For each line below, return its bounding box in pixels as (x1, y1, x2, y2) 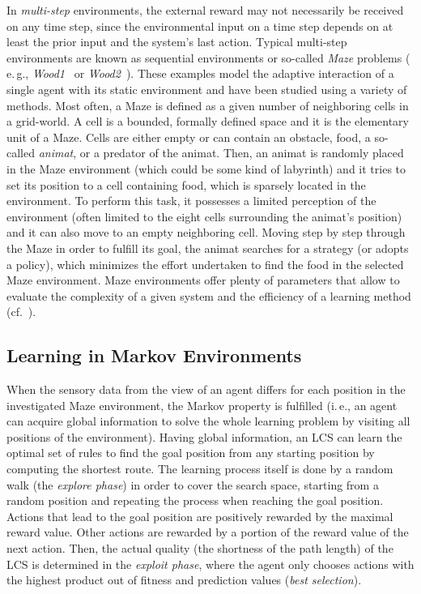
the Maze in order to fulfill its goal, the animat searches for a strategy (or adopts (6, 239, 409, 256)
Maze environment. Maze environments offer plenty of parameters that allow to (6, 271, 400, 288)
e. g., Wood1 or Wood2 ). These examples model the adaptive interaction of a (6, 65, 394, 82)
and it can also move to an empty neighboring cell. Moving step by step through (6, 224, 406, 241)
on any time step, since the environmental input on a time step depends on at (6, 17, 393, 34)
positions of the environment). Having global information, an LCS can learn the (6, 428, 402, 445)
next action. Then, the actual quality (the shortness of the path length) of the (6, 540, 393, 557)
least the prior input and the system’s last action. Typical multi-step (6, 33, 347, 50)
